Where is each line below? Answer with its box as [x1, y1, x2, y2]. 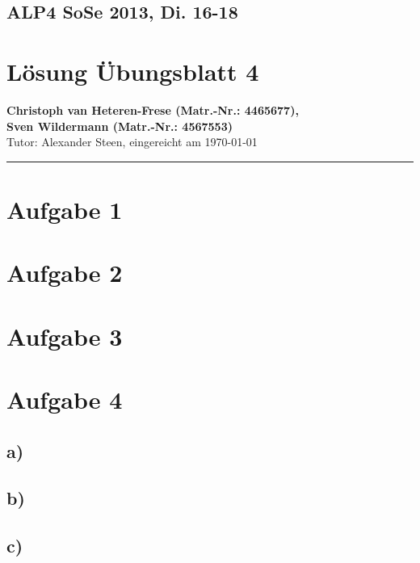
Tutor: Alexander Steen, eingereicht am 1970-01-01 [6, 133, 258, 150]
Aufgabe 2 [6, 256, 123, 289]
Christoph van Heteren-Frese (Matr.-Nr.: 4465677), [6, 101, 299, 118]
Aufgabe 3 [6, 319, 123, 352]
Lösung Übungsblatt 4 [6, 54, 259, 87]
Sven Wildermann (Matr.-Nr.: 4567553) [6, 117, 233, 134]
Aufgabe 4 [6, 383, 123, 415]
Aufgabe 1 [6, 192, 123, 225]
